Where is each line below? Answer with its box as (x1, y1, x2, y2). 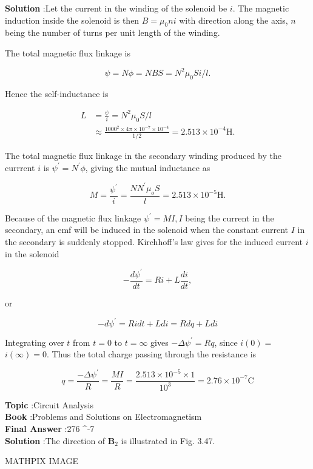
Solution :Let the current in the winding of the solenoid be (5, 2, 227, 14)
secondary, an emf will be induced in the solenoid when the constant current (5, 223, 289, 236)
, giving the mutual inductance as (85, 161, 210, 174)
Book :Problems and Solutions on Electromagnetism (5, 410, 202, 423)
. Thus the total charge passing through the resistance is (46, 348, 257, 360)
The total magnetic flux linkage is (5, 46, 130, 59)
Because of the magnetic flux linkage (5, 211, 141, 224)
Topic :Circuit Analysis (5, 398, 94, 411)
